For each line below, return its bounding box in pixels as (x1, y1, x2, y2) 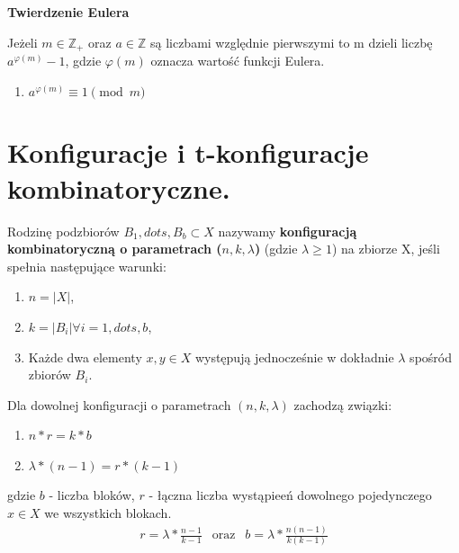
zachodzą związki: (293, 395, 392, 414)
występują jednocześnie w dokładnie (194, 347, 394, 366)
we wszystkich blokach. (44, 504, 172, 522)
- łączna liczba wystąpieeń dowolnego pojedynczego (148, 486, 432, 504)
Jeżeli (7, 32, 38, 51)
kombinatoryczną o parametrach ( (7, 239, 222, 258)
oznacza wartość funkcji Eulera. (150, 51, 325, 70)
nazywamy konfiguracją (218, 221, 357, 240)
